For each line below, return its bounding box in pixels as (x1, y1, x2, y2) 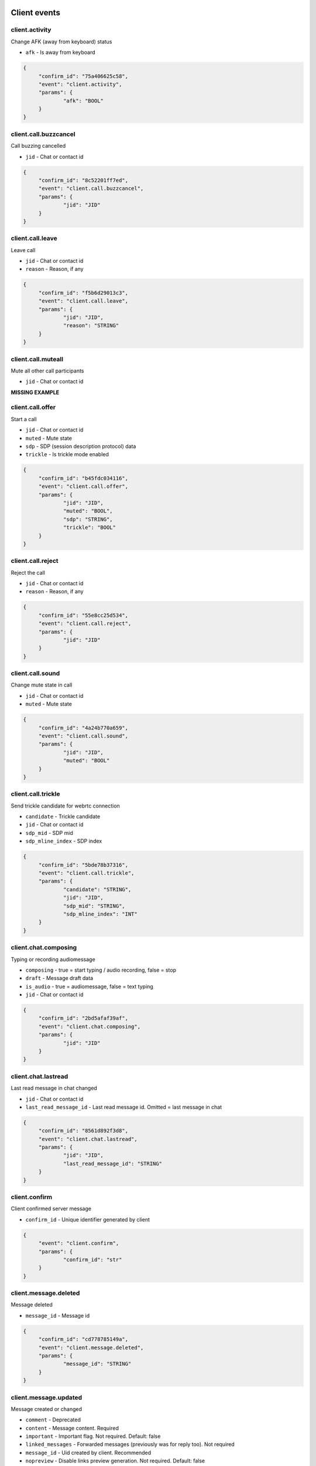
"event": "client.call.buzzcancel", (38, 185, 144, 192)
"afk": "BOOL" (63, 97, 104, 104)
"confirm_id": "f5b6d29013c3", (38, 289, 129, 296)
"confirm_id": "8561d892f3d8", (38, 1128, 129, 1134)
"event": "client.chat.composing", (38, 1023, 140, 1030)
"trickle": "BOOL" (63, 524, 116, 531)
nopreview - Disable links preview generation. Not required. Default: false (25, 1457, 205, 1464)
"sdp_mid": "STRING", (63, 902, 125, 909)
